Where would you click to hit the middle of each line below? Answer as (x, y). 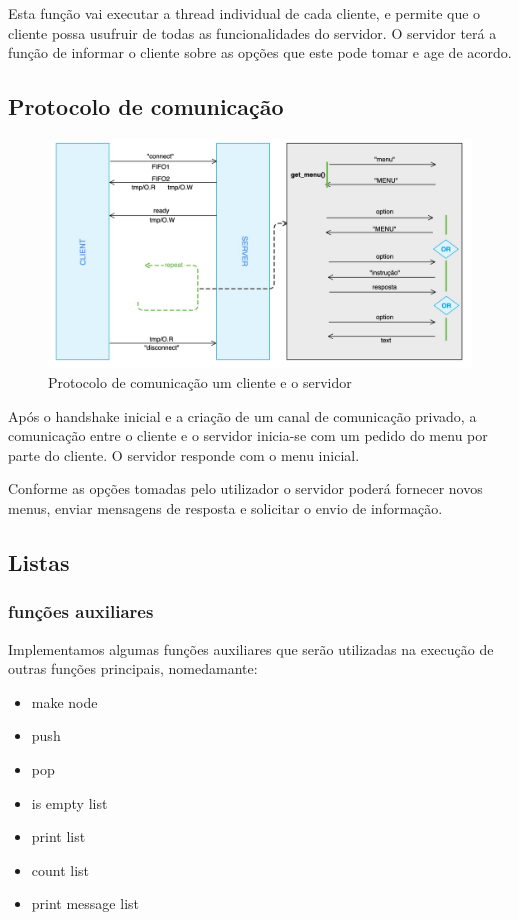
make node (64, 701)
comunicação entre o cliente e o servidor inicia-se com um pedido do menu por (248, 435)
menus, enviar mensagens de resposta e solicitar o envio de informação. (225, 507)
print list (58, 836)
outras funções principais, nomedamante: (133, 668)
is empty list (69, 802)
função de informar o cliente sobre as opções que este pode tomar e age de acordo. (260, 52)
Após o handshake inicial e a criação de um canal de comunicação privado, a (242, 415)
